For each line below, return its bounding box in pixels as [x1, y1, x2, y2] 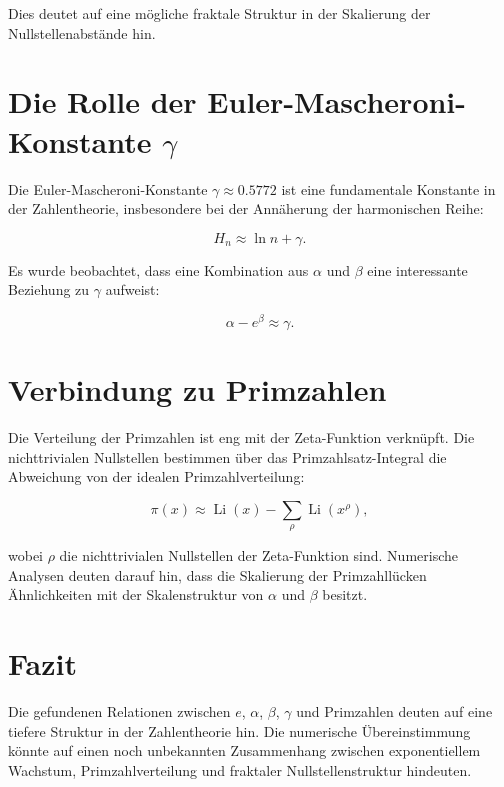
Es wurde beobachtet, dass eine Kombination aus [8, 259, 309, 280]
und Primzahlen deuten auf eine [296, 701, 493, 722]
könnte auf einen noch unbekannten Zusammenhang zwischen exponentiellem [8, 740, 481, 761]
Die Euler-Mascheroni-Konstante [8, 178, 208, 199]
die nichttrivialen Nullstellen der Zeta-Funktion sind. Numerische [59, 545, 458, 566]
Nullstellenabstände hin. [8, 22, 156, 43]
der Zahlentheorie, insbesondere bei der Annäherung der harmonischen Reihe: [8, 198, 484, 219]
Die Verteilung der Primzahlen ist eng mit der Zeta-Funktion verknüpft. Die [8, 427, 475, 448]
